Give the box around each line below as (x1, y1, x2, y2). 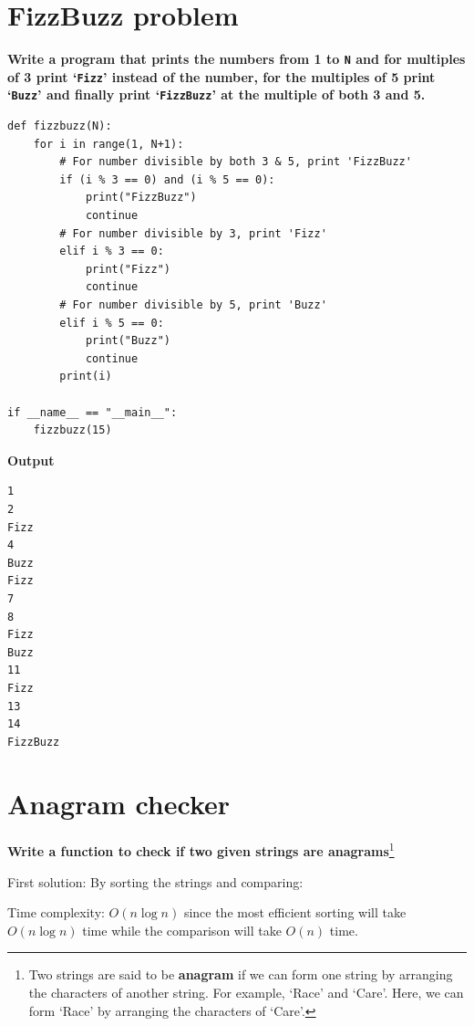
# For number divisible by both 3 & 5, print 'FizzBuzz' (59, 155, 412, 169)
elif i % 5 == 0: (59, 316, 164, 330)
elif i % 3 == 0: (59, 245, 164, 258)
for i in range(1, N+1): (33, 137, 184, 151)
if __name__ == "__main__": (7, 405, 178, 419)
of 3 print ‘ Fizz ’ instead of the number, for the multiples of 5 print (7, 67, 436, 86)
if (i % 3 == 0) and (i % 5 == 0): (59, 173, 275, 186)
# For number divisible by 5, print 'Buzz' (59, 298, 327, 312)
